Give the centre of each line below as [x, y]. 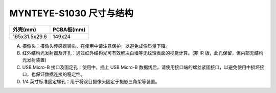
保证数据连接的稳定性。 [60, 74]
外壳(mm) [25, 29]
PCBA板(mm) [69, 29]
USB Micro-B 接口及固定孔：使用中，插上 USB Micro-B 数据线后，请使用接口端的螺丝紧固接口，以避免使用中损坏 [141, 67]
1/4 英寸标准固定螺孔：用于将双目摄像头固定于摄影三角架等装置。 [91, 81]
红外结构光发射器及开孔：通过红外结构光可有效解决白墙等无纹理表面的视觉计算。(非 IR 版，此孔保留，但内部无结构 [143, 53]
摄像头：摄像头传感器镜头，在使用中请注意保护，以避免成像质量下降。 [96, 46]
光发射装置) [34, 60]
